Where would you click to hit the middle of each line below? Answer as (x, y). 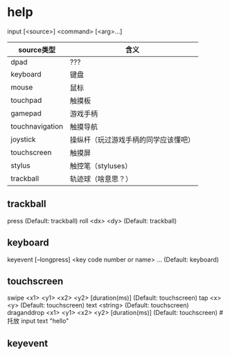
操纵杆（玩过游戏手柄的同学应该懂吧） (132, 140)
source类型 (37, 49)
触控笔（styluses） (101, 165)
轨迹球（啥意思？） (101, 179)
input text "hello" (45, 321)
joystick (23, 139)
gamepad (26, 113)
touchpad (26, 100)
